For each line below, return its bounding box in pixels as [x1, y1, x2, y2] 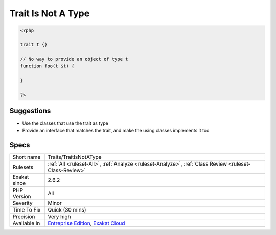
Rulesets [12, 163, 33, 171]
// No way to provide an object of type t [20, 56, 128, 62]
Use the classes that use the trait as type [22, 120, 108, 126]
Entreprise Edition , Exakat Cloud [48, 220, 125, 227]
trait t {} [20, 41, 48, 48]
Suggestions [9, 107, 51, 115]
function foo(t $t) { [20, 63, 75, 69]
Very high [48, 213, 71, 220]
